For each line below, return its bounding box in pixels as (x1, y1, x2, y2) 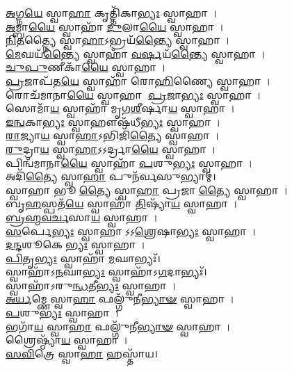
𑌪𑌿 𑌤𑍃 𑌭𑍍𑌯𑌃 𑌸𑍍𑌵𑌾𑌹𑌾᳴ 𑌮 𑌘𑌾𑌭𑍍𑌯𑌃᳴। (6, 250, 161, 265)
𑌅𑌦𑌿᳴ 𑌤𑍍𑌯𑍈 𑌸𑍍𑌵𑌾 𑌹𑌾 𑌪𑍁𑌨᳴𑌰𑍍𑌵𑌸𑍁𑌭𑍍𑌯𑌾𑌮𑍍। (6, 169, 216, 184)
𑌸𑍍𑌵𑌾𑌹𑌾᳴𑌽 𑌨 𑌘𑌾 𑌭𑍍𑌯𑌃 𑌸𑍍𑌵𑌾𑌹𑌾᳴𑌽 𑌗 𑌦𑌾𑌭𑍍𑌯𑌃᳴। (6, 264, 207, 279)
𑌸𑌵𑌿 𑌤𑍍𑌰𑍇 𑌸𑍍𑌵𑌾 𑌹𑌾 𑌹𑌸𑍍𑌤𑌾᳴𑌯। (6, 346, 159, 360)
